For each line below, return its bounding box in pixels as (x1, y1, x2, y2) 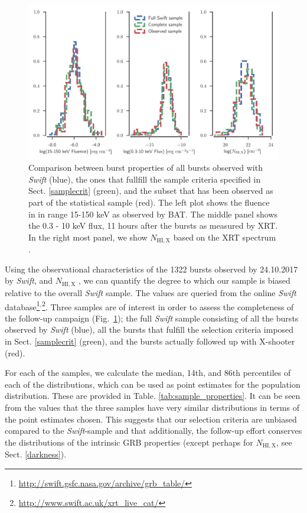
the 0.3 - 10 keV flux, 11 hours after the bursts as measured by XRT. (28, 219, 278, 232)
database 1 (5, 298, 40, 313)
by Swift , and (5, 274, 53, 287)
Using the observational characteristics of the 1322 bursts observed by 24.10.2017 (5, 262, 298, 275)
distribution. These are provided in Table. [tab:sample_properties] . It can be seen (5, 389, 301, 402)
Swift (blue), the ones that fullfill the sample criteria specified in (28, 173, 261, 185)
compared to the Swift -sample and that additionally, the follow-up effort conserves (5, 424, 302, 437)
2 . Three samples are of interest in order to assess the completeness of (42, 298, 294, 313)
